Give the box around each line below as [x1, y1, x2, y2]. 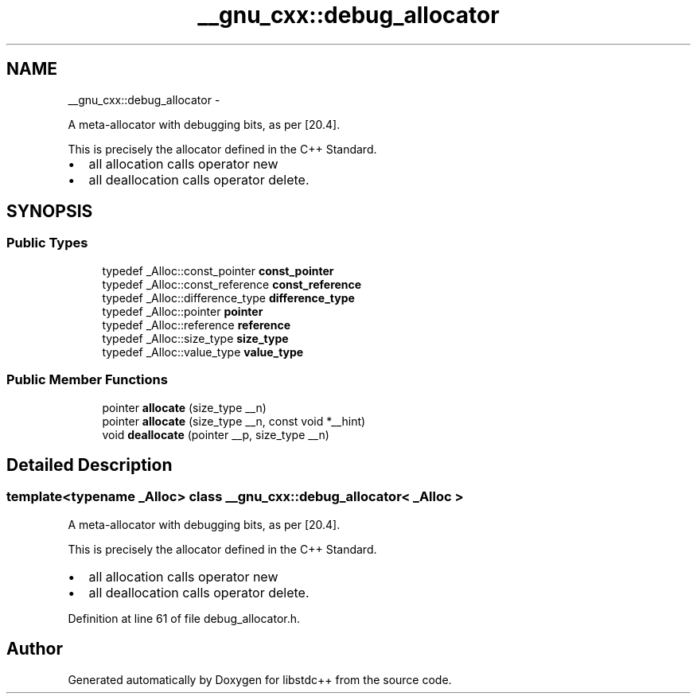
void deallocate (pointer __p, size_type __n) [102, 427, 329, 441]
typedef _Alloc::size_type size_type [102, 331, 289, 345]
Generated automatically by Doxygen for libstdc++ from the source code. [68, 672, 452, 686]
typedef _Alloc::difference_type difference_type [102, 290, 355, 305]
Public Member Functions [6, 371, 168, 388]
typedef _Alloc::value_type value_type [102, 344, 304, 359]
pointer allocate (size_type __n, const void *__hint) [102, 414, 366, 428]
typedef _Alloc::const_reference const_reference [102, 277, 362, 291]
